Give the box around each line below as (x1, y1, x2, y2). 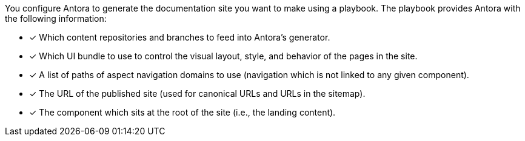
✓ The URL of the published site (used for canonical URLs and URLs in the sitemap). (29, 88, 366, 99)
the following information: (5, 13, 107, 24)
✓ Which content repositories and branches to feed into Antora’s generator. (29, 32, 330, 42)
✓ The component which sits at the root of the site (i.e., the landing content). (29, 107, 336, 117)
